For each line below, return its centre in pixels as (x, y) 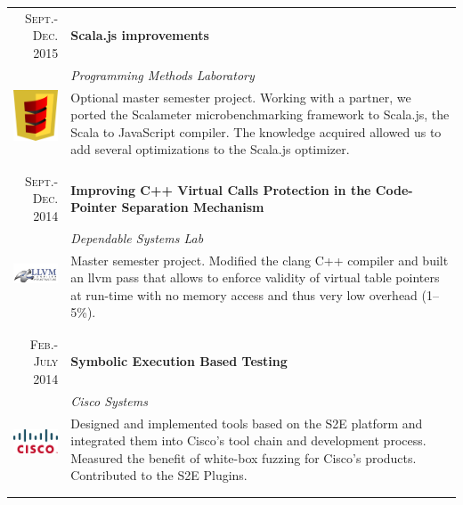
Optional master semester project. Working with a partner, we (241, 97)
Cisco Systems (109, 400)
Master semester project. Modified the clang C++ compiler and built (260, 260)
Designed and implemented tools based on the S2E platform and (247, 423)
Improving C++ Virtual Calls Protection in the (221, 189)
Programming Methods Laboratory (162, 74)
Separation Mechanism (193, 207)
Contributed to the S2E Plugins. (159, 475)
